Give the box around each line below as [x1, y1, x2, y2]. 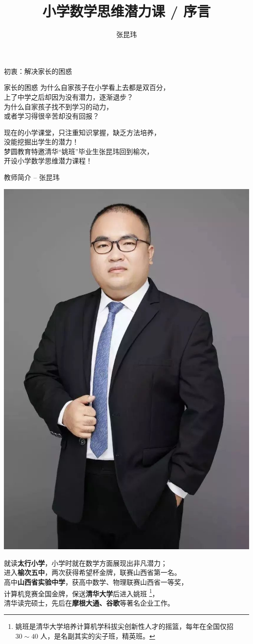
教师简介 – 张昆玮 [4, 172, 60, 182]
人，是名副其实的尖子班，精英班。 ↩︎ [40, 630, 155, 641]
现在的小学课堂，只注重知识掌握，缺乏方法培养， [4, 127, 161, 137]
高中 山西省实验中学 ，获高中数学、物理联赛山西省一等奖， [4, 576, 188, 587]
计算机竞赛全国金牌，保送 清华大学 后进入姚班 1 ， [4, 587, 159, 598]
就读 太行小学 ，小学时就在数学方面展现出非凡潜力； [4, 557, 167, 568]
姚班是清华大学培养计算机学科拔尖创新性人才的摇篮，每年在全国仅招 [15, 621, 234, 631]
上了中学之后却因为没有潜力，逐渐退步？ [4, 91, 133, 102]
